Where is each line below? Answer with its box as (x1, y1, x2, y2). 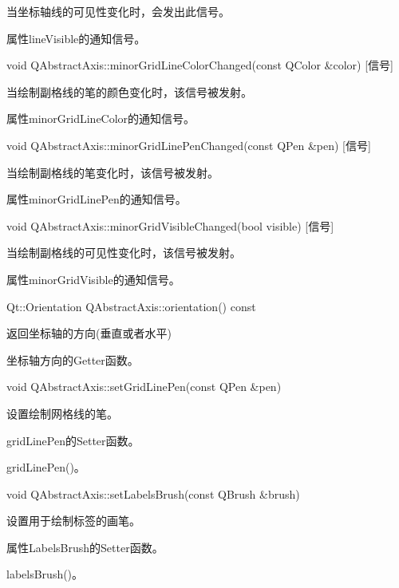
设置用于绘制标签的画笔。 (6, 512, 140, 529)
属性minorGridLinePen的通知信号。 (6, 191, 187, 207)
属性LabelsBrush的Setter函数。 (6, 539, 164, 555)
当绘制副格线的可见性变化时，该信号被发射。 (6, 244, 241, 261)
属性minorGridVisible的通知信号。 (6, 270, 180, 287)
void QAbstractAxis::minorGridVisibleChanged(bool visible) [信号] (6, 217, 334, 234)
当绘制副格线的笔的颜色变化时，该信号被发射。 (6, 83, 252, 100)
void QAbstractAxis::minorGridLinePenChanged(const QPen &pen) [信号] (6, 136, 371, 153)
